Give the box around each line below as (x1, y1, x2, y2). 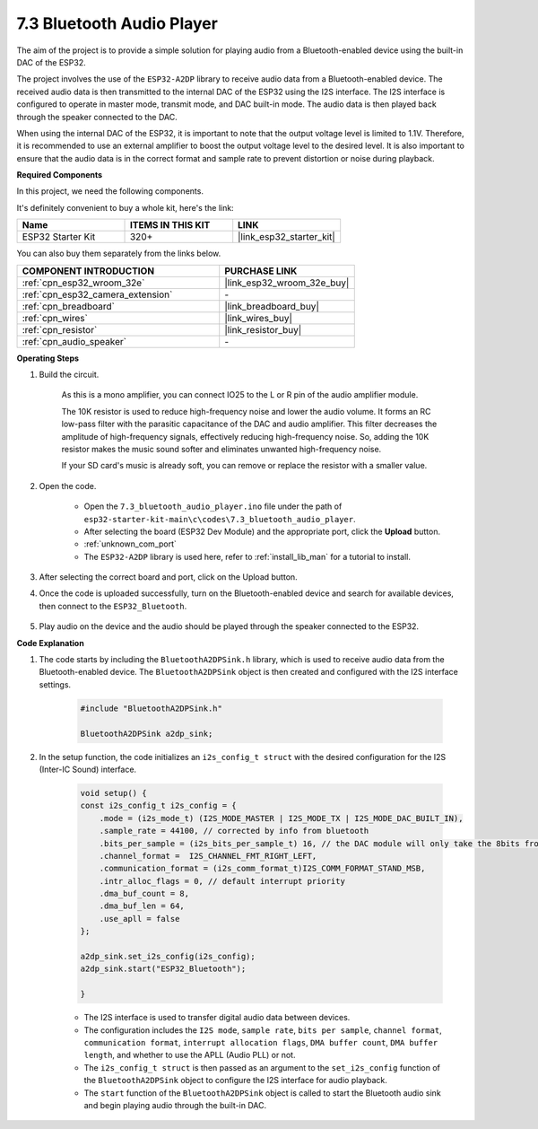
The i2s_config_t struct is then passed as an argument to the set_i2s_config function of (83, 1062, 441, 1072)
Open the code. (39, 480, 97, 491)
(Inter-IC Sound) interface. (39, 764, 137, 775)
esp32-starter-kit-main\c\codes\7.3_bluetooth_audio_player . (83, 513, 356, 524)
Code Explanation (16, 637, 84, 648)
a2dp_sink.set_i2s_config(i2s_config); (80, 951, 256, 962)
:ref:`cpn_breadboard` (22, 300, 116, 312)
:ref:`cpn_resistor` (22, 323, 98, 336)
